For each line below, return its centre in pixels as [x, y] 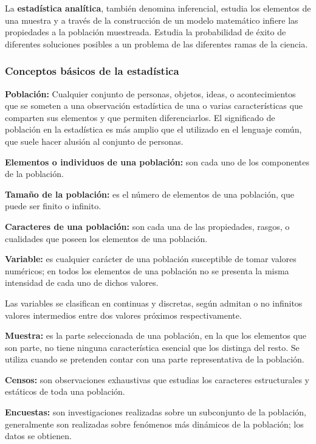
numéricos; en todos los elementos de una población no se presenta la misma [147, 270]
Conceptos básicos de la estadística [92, 71]
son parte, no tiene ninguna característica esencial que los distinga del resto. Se [152, 347]
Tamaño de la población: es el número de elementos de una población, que [149, 194]
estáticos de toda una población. [65, 391]
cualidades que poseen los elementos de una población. [106, 238]
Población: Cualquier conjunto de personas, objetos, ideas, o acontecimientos [150, 93]
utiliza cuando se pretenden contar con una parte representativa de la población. [155, 359]
